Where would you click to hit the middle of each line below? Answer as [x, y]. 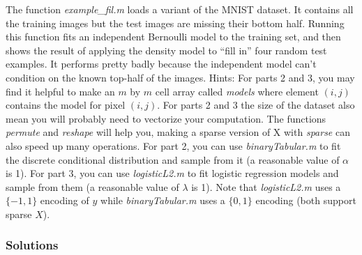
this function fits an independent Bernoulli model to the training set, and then [173, 37]
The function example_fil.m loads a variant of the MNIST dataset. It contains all [180, 9]
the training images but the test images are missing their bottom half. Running [175, 23]
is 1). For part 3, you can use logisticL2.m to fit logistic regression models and [172, 173]
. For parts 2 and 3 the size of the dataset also [256, 105]
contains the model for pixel [66, 105]
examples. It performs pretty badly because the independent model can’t [161, 64]
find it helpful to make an [60, 91]
